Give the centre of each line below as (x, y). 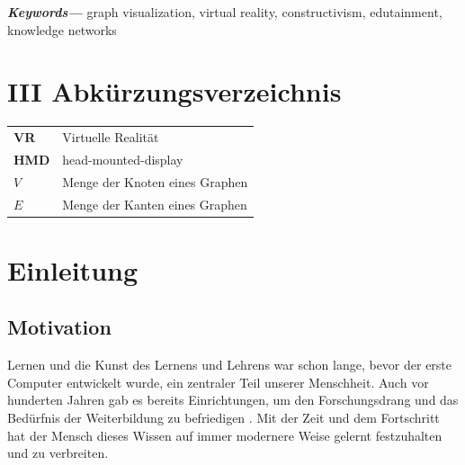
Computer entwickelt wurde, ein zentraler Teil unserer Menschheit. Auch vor (218, 382)
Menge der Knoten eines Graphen (155, 181)
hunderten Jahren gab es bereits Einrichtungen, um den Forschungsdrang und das (233, 400)
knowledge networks (62, 29)
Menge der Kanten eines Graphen (155, 204)
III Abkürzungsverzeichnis (174, 91)
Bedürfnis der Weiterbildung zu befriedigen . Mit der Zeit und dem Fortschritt (224, 418)
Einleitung (73, 269)
